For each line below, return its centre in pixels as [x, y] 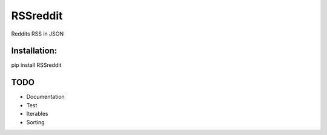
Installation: [34, 51]
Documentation [45, 97]
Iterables [37, 114]
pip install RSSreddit [36, 65]
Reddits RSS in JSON [38, 34]
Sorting [35, 122]
